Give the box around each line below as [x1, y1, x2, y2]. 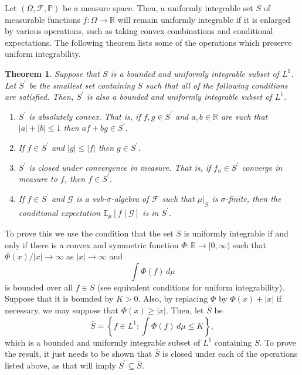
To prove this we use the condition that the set [5, 227, 174, 239]
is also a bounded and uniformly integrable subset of [86, 90, 272, 103]
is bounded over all [5, 281, 73, 293]
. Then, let [165, 303, 204, 316]
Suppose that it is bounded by [5, 292, 114, 305]
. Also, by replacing [138, 292, 208, 305]
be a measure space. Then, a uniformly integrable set [63, 2, 253, 13]
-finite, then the [225, 192, 281, 204]
